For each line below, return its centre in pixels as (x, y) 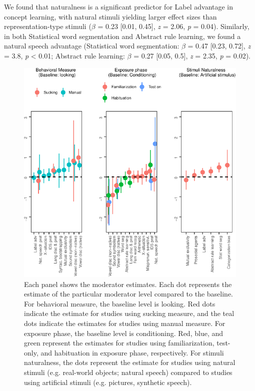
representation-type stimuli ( (48, 26)
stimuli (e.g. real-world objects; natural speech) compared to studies (128, 372)
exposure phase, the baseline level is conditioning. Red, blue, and (124, 333)
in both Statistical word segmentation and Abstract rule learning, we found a (122, 36)
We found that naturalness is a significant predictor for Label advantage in (119, 6)
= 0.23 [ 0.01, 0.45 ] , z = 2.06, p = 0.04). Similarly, (173, 26)
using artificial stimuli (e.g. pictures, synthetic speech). (108, 382)
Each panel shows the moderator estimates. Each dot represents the (128, 284)
